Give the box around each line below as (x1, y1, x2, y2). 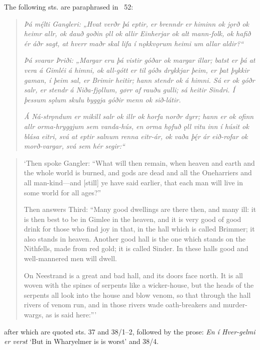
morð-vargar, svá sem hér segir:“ (24, 141, 125, 151)
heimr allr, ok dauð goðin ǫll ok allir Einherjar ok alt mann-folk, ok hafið (24, 28, 251, 39)
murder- (223, 299, 247, 310)
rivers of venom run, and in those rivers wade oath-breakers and (24, 299, 221, 310)
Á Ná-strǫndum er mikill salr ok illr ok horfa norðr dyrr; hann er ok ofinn (24, 111, 254, 122)
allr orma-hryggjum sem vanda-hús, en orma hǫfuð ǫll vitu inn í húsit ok (24, 121, 249, 131)
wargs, (24, 309, 44, 320)
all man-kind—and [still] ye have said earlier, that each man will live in (24, 177, 243, 187)
